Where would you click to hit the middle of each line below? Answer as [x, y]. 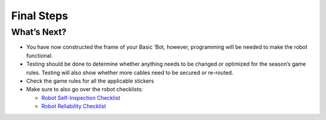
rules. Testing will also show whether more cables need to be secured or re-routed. [130, 72]
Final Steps [40, 16]
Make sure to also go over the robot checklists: [85, 89]
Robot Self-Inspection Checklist [81, 98]
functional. [40, 55]
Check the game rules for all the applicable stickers [90, 81]
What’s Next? [39, 32]
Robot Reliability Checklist [74, 106]
